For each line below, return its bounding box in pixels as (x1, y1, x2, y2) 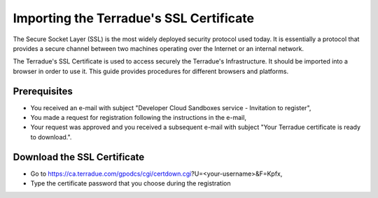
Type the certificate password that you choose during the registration (30, 179, 231, 188)
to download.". (30, 132, 72, 141)
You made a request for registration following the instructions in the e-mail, (30, 114, 246, 122)
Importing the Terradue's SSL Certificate (13, 10, 255, 26)
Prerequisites (13, 85, 73, 97)
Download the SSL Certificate (13, 151, 145, 163)
